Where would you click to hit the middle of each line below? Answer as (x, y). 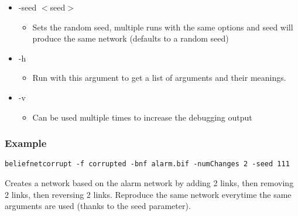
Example (26, 143)
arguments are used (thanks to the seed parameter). (98, 206)
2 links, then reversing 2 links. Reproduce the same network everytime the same (148, 194)
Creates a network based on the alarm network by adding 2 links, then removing (149, 183)
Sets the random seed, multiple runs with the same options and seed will (163, 27)
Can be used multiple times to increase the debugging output (142, 117)
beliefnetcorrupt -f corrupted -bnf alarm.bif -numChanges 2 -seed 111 (147, 164)
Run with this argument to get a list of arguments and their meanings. (159, 78)
